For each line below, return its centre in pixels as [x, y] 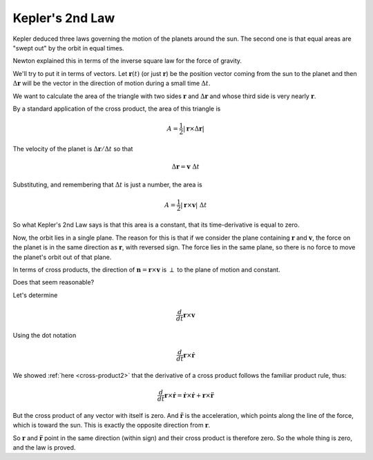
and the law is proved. [44, 447]
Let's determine [35, 295]
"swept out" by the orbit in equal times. [68, 48]
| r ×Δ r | [194, 128]
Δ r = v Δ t [185, 167]
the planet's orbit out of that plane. [62, 257]
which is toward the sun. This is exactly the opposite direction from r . [112, 425]
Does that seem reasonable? [54, 282]
